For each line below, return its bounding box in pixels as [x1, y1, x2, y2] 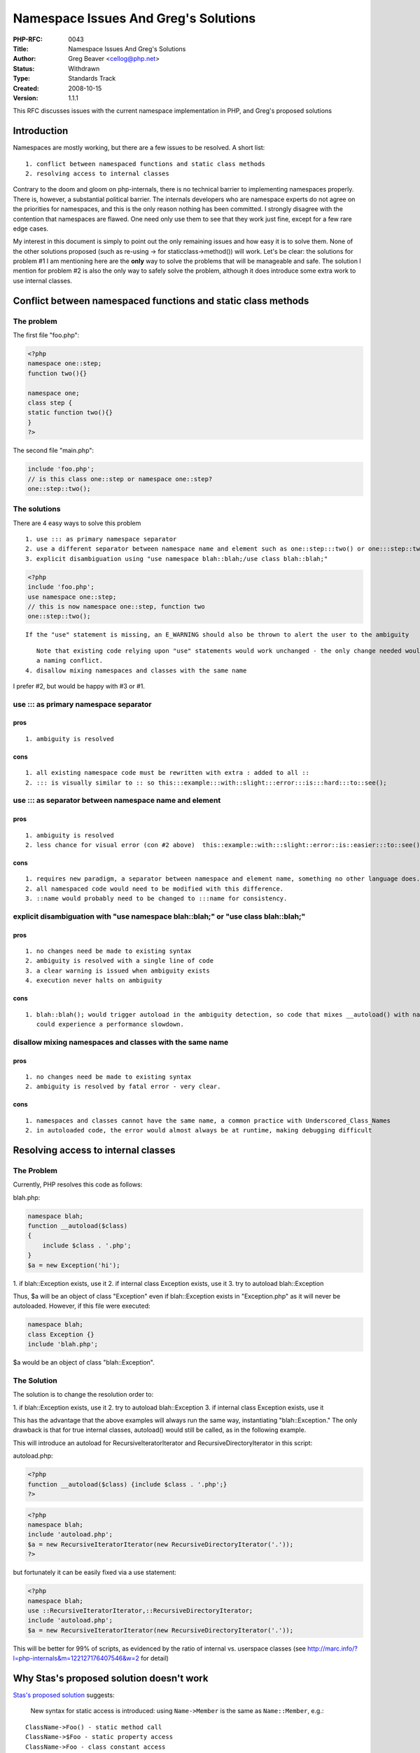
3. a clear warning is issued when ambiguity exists [25, 966, 210, 975]
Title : [13, 44, 29, 53]
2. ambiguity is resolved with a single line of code [25, 957, 213, 965]
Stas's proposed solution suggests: [13, 1691, 115, 1699]
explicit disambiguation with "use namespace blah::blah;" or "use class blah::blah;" [13, 912, 306, 921]
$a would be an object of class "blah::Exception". [13, 1358, 155, 1367]
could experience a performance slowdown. [36, 1020, 185, 1029]
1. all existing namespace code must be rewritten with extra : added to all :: [25, 769, 310, 777]
